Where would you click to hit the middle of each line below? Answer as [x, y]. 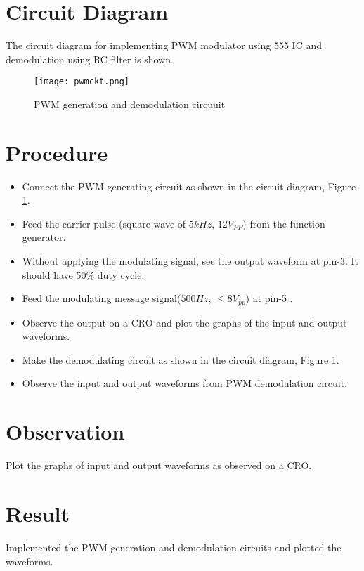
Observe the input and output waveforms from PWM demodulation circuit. [184, 383]
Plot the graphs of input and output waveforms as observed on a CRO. [159, 465]
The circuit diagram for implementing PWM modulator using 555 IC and [164, 45]
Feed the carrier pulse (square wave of [104, 223]
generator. [44, 237]
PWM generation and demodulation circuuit [130, 104]
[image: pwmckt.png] [82, 82]
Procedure [57, 152]
